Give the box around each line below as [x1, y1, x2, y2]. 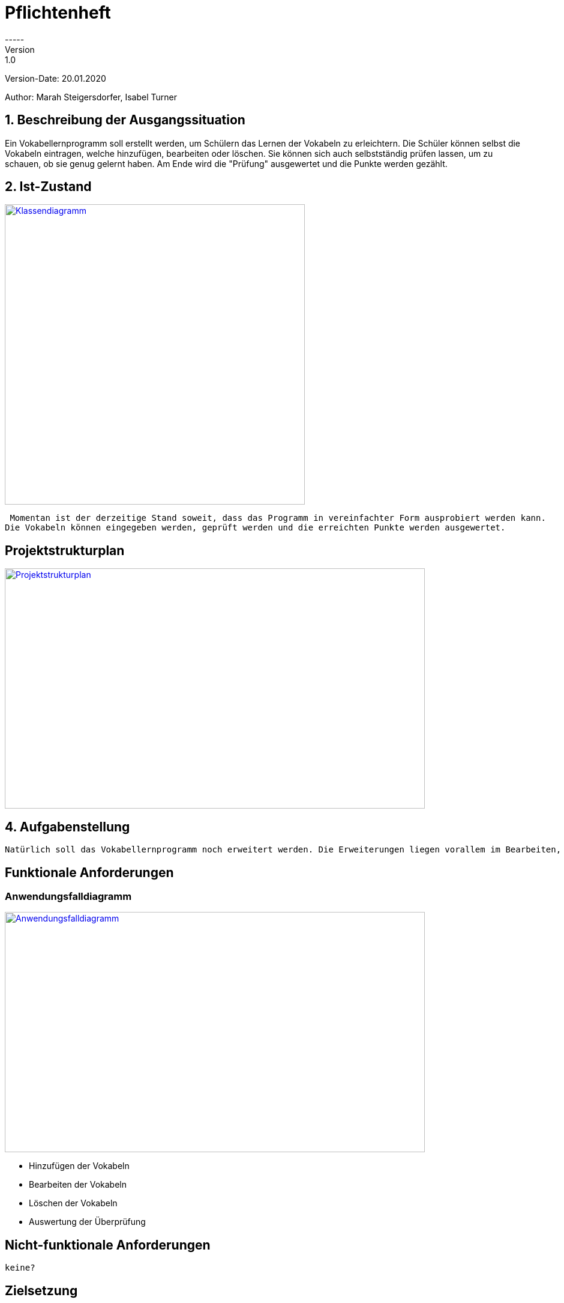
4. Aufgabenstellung [5, 819, 130, 834]
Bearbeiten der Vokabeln [29, 1179, 127, 1190]
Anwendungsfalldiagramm [5, 890, 132, 902]
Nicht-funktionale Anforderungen [5, 1237, 211, 1253]
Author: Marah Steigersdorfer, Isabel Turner [5, 91, 177, 102]
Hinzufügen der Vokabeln [29, 1161, 130, 1171]
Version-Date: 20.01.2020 [5, 73, 106, 84]
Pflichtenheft [5, 2, 111, 23]
